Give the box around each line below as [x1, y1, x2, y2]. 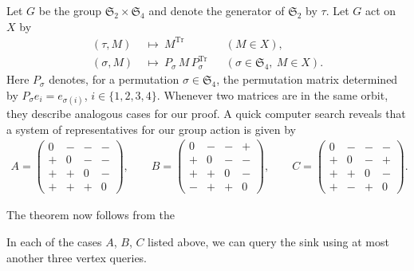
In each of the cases [6, 234, 102, 250]
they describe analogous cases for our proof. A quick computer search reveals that [6, 105, 406, 122]
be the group [38, 2, 101, 18]
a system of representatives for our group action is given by [6, 120, 297, 137]
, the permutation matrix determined [216, 71, 398, 88]
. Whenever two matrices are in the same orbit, [156, 86, 388, 103]
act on [365, 2, 396, 18]
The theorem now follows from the [6, 206, 175, 223]
